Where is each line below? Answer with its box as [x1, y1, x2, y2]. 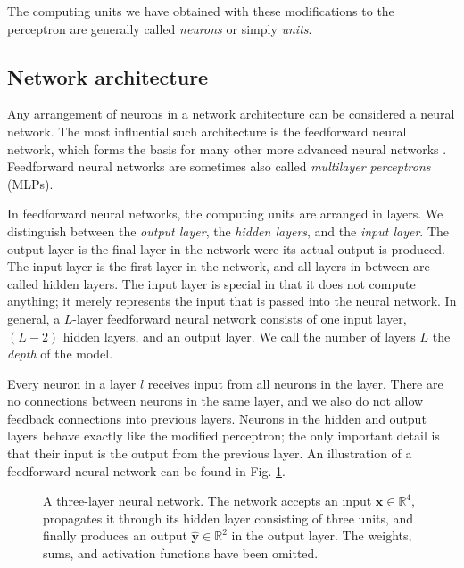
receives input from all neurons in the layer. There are [147, 374, 443, 392]
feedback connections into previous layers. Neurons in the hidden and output [7, 408, 427, 427]
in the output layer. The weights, [231, 526, 412, 545]
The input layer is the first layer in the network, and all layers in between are [7, 257, 430, 276]
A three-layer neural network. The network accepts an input [43, 491, 372, 510]
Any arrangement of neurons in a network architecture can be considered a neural [7, 104, 455, 123]
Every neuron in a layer [7, 374, 137, 392]
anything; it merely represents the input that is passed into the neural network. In [7, 292, 457, 310]
